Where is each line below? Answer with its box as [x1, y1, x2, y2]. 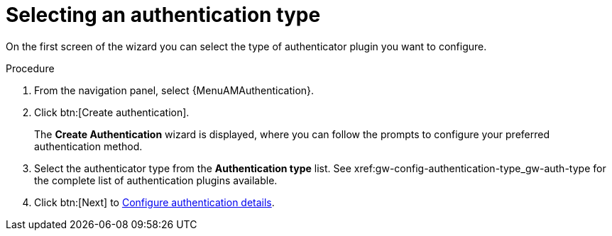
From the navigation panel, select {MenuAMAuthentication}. [34, 84, 315, 96]
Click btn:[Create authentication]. [34, 106, 190, 118]
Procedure [6, 62, 55, 74]
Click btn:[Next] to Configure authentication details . [34, 196, 275, 208]
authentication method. [34, 140, 143, 152]
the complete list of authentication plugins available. [34, 174, 278, 186]
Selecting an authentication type [6, 3, 321, 27]
